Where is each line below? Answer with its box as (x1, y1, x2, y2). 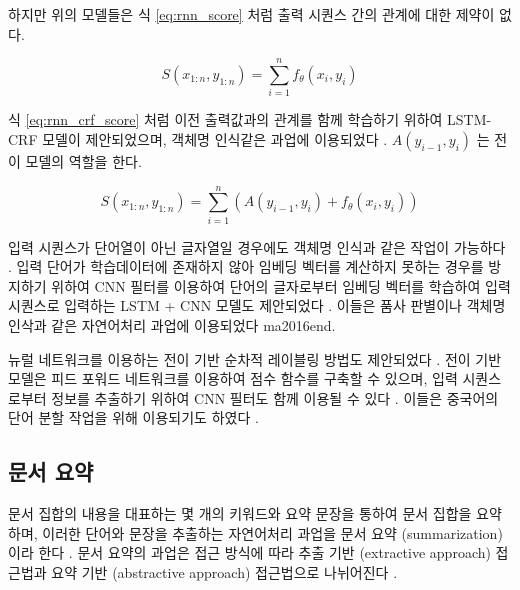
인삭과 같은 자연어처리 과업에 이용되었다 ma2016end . (8, 315, 336, 335)
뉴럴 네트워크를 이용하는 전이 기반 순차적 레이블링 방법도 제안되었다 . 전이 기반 (8, 348, 502, 369)
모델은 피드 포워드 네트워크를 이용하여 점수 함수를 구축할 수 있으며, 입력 (8, 368, 458, 389)
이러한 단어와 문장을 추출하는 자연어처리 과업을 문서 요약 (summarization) (42, 522, 503, 543)
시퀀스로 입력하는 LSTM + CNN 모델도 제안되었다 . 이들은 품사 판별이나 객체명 (8, 295, 506, 316)
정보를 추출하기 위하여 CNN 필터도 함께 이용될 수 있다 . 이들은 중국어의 (51, 387, 499, 408)
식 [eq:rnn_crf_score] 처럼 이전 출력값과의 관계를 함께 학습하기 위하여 (8, 109, 443, 130)
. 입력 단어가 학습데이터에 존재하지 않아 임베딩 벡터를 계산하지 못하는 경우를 (8, 256, 484, 277)
